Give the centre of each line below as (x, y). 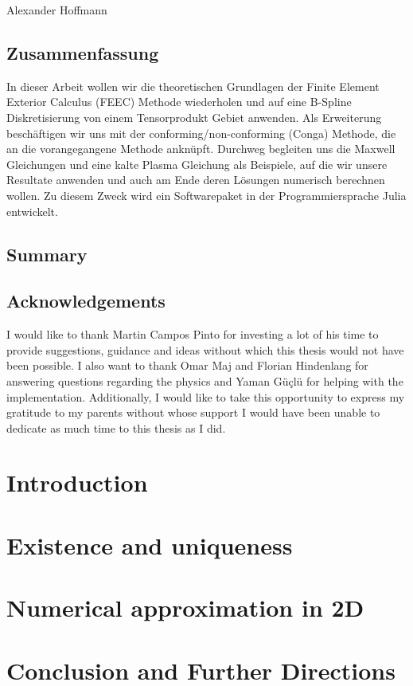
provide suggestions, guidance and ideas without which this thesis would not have (205, 349)
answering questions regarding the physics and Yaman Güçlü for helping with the (205, 380)
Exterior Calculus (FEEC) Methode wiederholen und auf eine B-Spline (179, 102)
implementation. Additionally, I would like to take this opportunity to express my (206, 396)
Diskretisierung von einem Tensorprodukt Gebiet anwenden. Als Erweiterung (194, 117)
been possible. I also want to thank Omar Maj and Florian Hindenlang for (187, 365)
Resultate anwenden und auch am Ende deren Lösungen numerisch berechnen (196, 180)
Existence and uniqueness (150, 545)
